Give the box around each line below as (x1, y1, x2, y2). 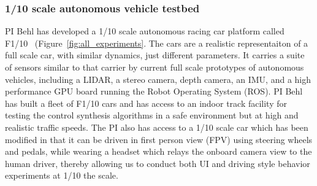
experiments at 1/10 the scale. (5, 169, 118, 182)
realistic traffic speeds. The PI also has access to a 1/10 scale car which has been (5, 120, 308, 133)
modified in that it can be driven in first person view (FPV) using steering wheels (5, 133, 313, 145)
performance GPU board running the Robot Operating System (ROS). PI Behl (5, 85, 303, 98)
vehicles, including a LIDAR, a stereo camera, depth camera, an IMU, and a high (5, 72, 311, 85)
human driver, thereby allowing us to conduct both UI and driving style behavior (5, 157, 310, 169)
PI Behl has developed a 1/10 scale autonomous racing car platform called (5, 25, 285, 37)
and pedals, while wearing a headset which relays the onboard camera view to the (5, 145, 312, 158)
